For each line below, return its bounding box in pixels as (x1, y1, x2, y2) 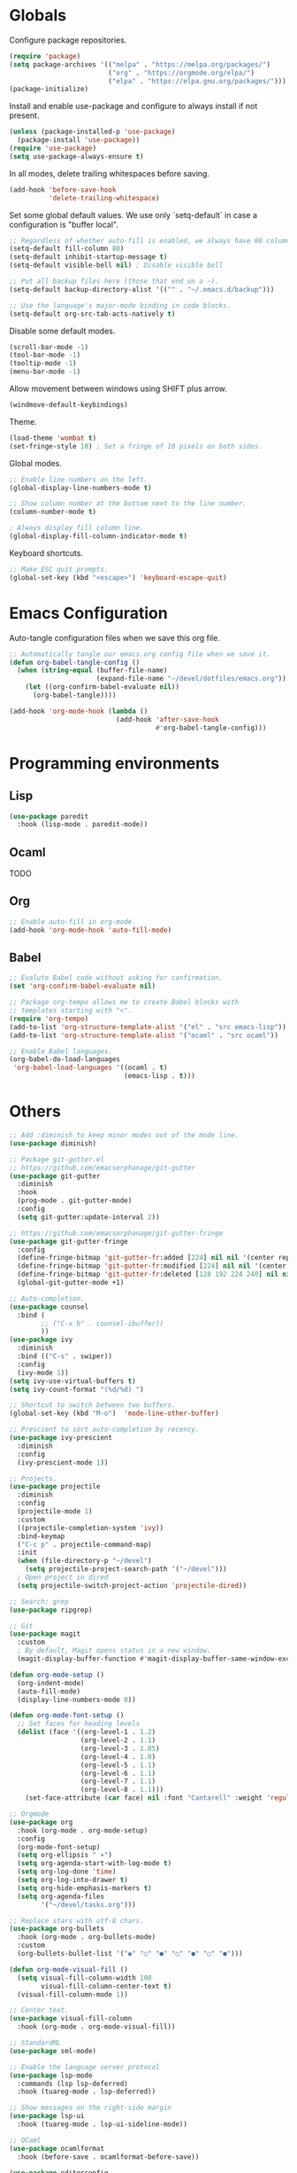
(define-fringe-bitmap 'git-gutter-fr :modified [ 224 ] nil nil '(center (17, 1262, 287, 1270)
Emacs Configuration (9, 603, 168, 623)
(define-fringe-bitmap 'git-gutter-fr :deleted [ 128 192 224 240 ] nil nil (17, 1270, 294, 1279)
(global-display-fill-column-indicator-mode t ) (9, 532, 188, 541)
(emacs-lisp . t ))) (123, 1072, 196, 1081)
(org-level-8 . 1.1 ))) (80, 1786, 164, 1794)
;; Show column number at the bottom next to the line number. (9, 499, 247, 508)
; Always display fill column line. (9, 524, 144, 533)
